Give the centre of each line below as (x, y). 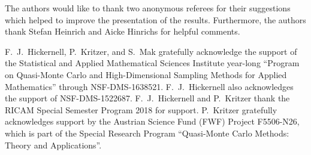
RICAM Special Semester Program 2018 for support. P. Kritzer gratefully (141, 109)
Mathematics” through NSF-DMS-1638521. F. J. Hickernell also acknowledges (149, 86)
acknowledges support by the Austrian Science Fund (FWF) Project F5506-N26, (152, 121)
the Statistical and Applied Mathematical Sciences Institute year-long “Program (152, 63)
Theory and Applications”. (53, 145)
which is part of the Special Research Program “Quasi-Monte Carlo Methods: (147, 133)
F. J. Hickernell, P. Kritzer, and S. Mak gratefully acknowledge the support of (151, 51)
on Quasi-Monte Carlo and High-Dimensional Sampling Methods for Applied (146, 74)
